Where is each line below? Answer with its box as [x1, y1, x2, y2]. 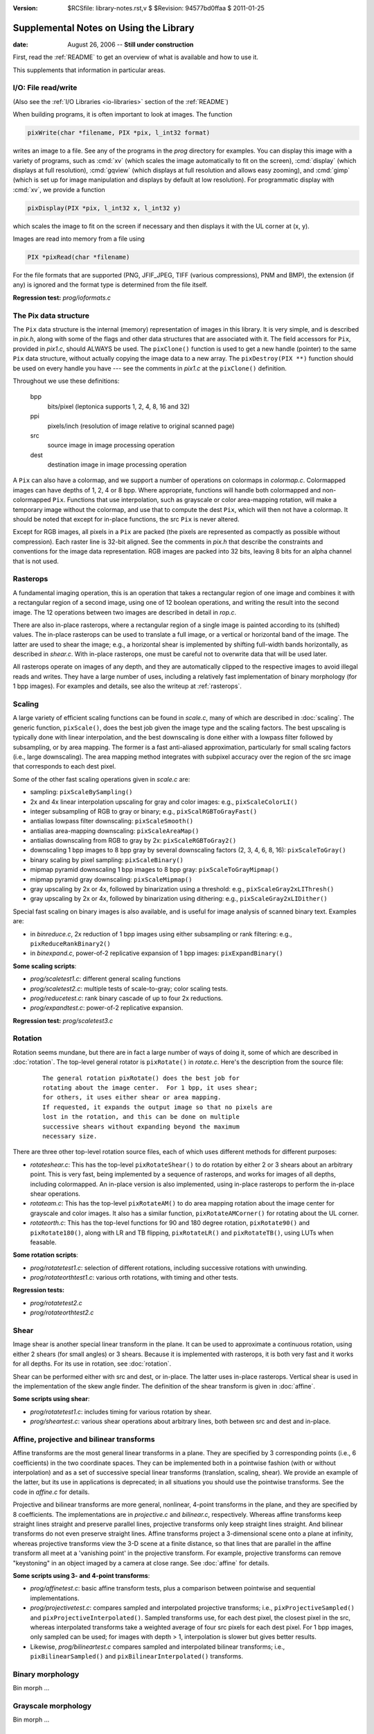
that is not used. [12, 557, 59, 565]
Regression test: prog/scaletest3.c [12, 1016, 114, 1024]
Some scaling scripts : [12, 961, 77, 970]
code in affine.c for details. [12, 1488, 90, 1496]
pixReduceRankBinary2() [30, 940, 111, 947]
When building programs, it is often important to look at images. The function [12, 110, 233, 119]
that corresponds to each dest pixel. [12, 762, 116, 771]
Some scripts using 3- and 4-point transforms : [12, 1571, 150, 1579]
